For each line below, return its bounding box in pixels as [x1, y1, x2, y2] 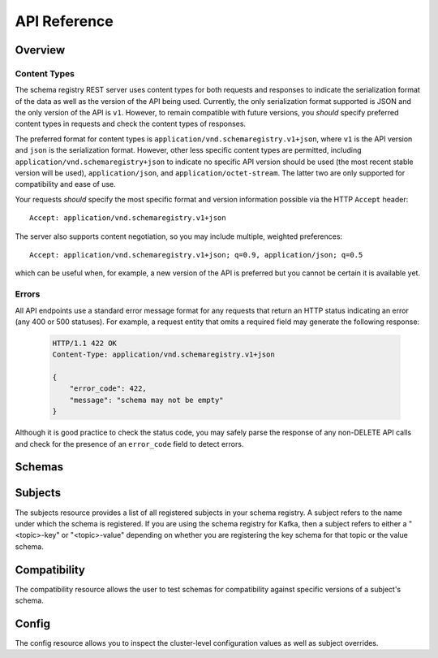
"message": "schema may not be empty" [69, 395, 224, 405]
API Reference [15, 12, 114, 30]
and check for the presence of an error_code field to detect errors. [15, 439, 244, 448]
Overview [15, 43, 66, 57]
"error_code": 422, [69, 384, 148, 393]
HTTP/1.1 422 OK [52, 338, 118, 348]
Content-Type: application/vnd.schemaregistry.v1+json [52, 350, 275, 359]
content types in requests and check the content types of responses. [15, 119, 247, 129]
